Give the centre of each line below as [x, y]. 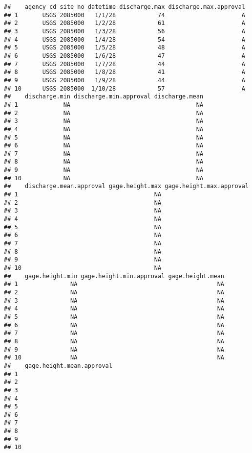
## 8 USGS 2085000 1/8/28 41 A [125, 72]
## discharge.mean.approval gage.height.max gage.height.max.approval [126, 186]
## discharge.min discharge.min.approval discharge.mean [104, 97]
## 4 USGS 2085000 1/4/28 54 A [125, 39]
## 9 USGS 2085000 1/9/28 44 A [125, 80]
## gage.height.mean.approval [58, 366]
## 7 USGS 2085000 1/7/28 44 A [125, 64]
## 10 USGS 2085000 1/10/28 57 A [125, 88]
